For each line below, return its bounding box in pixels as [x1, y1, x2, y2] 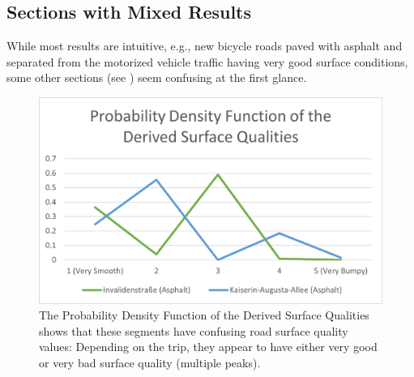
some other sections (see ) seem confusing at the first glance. [6, 69, 307, 86]
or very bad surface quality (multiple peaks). [39, 354, 261, 371]
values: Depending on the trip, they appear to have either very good [39, 338, 378, 355]
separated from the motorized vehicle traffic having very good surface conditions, [6, 53, 408, 70]
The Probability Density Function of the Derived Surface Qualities [39, 306, 369, 323]
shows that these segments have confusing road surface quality [39, 322, 348, 339]
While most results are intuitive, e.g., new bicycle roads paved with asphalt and [6, 37, 403, 54]
